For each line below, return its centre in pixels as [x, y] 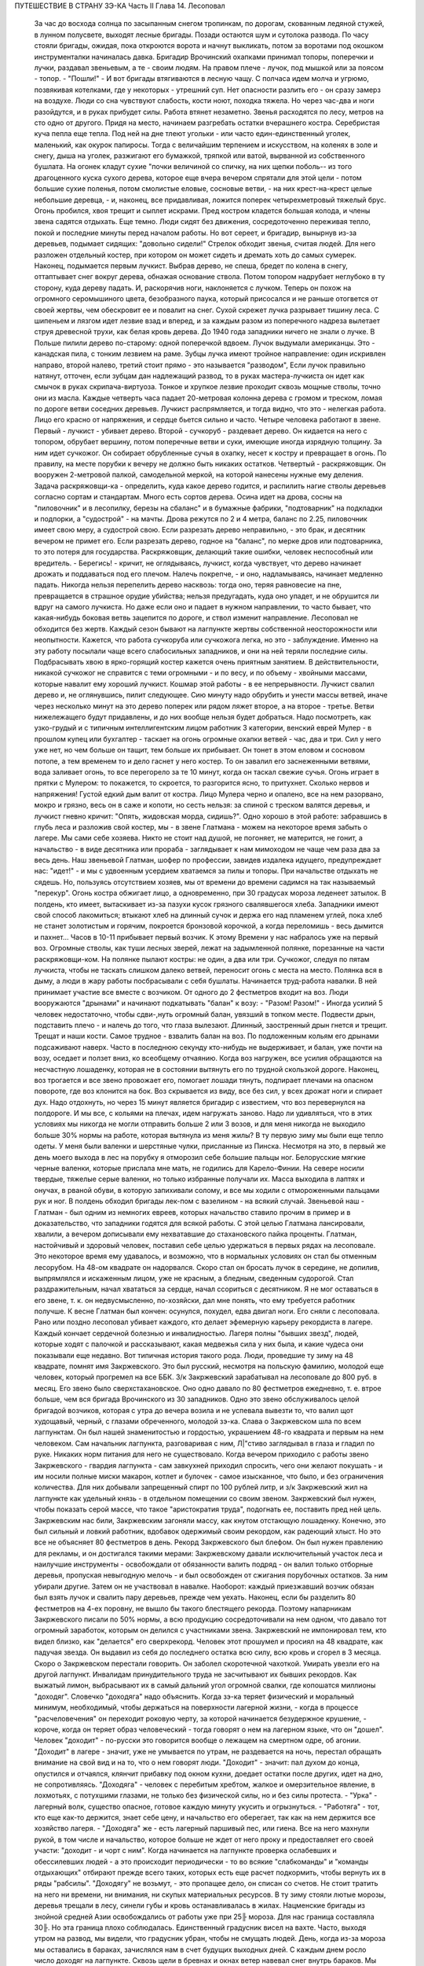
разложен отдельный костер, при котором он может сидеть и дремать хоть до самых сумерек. [196, 255]
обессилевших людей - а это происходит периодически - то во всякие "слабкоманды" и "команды [201, 1861]
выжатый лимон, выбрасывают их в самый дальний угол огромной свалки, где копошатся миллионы [205, 1685]
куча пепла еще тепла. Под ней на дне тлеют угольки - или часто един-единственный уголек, [192, 134]
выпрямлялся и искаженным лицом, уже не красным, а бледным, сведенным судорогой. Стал [194, 1278]
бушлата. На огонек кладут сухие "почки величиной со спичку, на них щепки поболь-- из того [193, 167]
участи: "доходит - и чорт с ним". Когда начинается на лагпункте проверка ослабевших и [185, 1850]
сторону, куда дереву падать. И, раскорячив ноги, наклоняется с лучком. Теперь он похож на [193, 288]
